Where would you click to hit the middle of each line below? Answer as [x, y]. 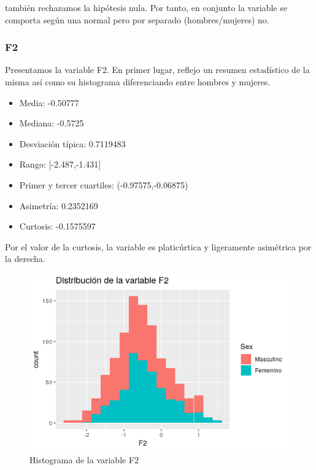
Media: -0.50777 [49, 102]
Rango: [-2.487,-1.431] [60, 164]
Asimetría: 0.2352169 [59, 205]
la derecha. [25, 259]
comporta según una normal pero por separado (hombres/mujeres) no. [137, 19]
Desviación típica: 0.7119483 [72, 143]
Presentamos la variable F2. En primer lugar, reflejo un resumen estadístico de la [157, 70]
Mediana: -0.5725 [52, 123]
